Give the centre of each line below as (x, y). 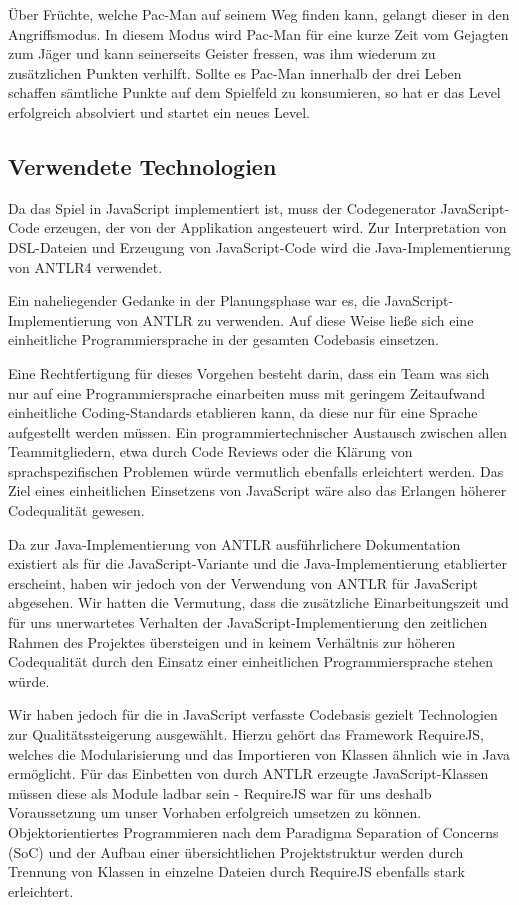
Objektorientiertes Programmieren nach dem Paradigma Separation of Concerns (253, 831)
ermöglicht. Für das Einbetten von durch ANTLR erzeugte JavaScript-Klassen (248, 773)
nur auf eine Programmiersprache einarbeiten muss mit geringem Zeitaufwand (247, 392)
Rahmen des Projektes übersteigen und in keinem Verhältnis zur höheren (232, 641)
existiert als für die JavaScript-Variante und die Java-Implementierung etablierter (257, 563)
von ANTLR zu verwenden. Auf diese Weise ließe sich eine (295, 319)
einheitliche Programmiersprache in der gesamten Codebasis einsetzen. (223, 339)
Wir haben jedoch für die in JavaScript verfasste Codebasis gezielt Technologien (253, 714)
